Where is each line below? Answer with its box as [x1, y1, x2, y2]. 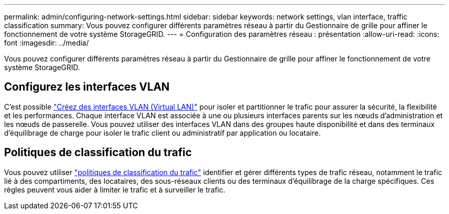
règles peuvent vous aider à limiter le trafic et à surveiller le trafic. [4, 185, 226, 194]
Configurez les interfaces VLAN [4, 80, 170, 94]
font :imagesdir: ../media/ [4, 38, 89, 47]
